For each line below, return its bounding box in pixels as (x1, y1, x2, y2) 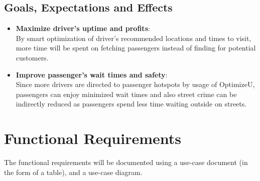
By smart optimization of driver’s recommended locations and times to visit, (16, 32, 251, 43)
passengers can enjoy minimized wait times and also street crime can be (16, 88, 237, 99)
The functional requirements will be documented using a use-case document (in (4, 157, 248, 167)
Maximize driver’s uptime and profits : (16, 23, 150, 33)
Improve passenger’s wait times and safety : (16, 69, 168, 79)
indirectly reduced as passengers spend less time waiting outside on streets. (16, 98, 247, 109)
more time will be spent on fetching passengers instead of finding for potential (16, 42, 256, 53)
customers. (16, 52, 49, 62)
